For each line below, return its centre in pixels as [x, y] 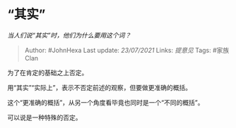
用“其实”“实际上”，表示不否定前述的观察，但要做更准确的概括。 [100, 87]
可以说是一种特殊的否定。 [45, 117]
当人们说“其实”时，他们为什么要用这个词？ [69, 35]
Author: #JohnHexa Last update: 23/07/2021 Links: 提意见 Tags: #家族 [127, 50]
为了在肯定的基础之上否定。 [48, 72]
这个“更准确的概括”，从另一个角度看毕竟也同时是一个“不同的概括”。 [106, 102]
